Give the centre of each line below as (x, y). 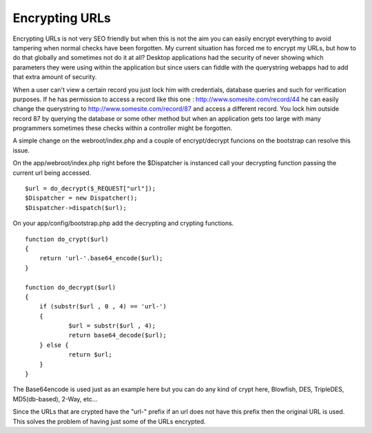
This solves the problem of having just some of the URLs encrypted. (109, 421)
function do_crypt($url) (67, 239)
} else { (54, 345)
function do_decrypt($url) (71, 287)
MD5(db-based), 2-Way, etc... (55, 399)
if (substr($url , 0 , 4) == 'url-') (103, 307)
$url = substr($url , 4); (112, 326)
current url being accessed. (52, 173)
